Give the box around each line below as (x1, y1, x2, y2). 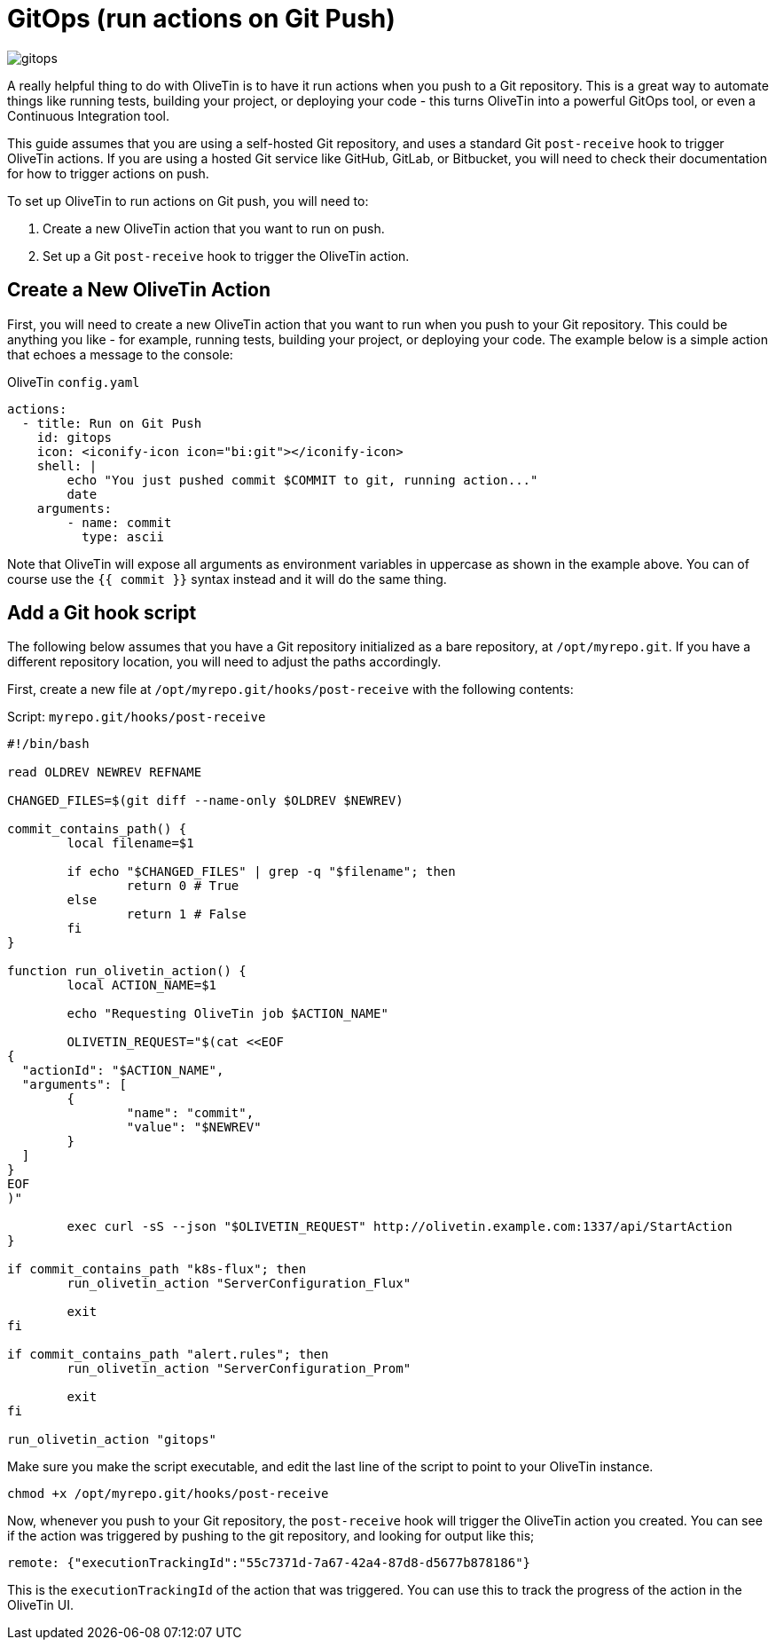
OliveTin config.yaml (7, 374, 140, 390)
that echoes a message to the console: (7, 346, 233, 362)
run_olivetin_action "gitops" (7, 1432, 217, 1447)
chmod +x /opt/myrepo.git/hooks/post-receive (7, 1486, 329, 1501)
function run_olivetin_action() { (7, 964, 247, 979)
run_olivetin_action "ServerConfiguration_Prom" (67, 1361, 412, 1376)
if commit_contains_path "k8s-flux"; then (7, 1262, 307, 1277)
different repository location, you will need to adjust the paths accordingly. (7, 654, 442, 670)
